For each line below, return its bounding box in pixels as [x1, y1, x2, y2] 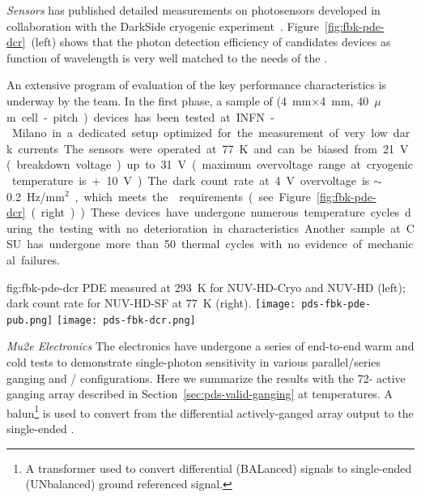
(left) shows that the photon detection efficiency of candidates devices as [31, 33, 391, 50]
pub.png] [6, 314, 53, 326]
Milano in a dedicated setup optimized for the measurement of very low [11, 124, 388, 141]
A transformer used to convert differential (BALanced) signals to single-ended [25, 459, 412, 476]
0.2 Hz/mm [6, 187, 65, 204]
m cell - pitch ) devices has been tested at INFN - [6, 108, 274, 125]
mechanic [367, 235, 414, 252]
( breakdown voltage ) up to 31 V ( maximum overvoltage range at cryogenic [6, 156, 413, 173]
